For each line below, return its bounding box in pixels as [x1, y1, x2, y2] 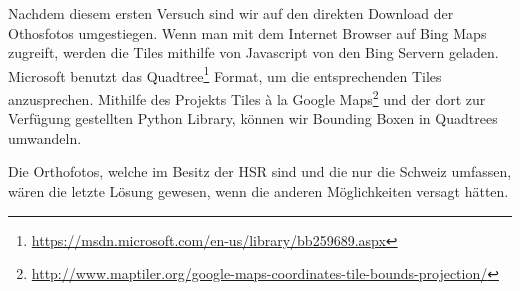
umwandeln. [8, 127, 82, 148]
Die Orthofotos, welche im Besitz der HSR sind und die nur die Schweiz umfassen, [8, 161, 512, 182]
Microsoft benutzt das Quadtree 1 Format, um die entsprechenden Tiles [8, 62, 442, 86]
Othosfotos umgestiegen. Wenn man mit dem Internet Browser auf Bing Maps [8, 22, 487, 43]
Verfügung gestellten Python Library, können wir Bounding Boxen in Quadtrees [8, 108, 498, 129]
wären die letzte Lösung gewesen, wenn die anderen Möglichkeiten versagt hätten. [8, 181, 509, 202]
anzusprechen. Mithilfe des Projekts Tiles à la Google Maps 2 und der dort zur [8, 86, 486, 109]
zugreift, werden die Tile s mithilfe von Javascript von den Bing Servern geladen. [8, 42, 499, 63]
